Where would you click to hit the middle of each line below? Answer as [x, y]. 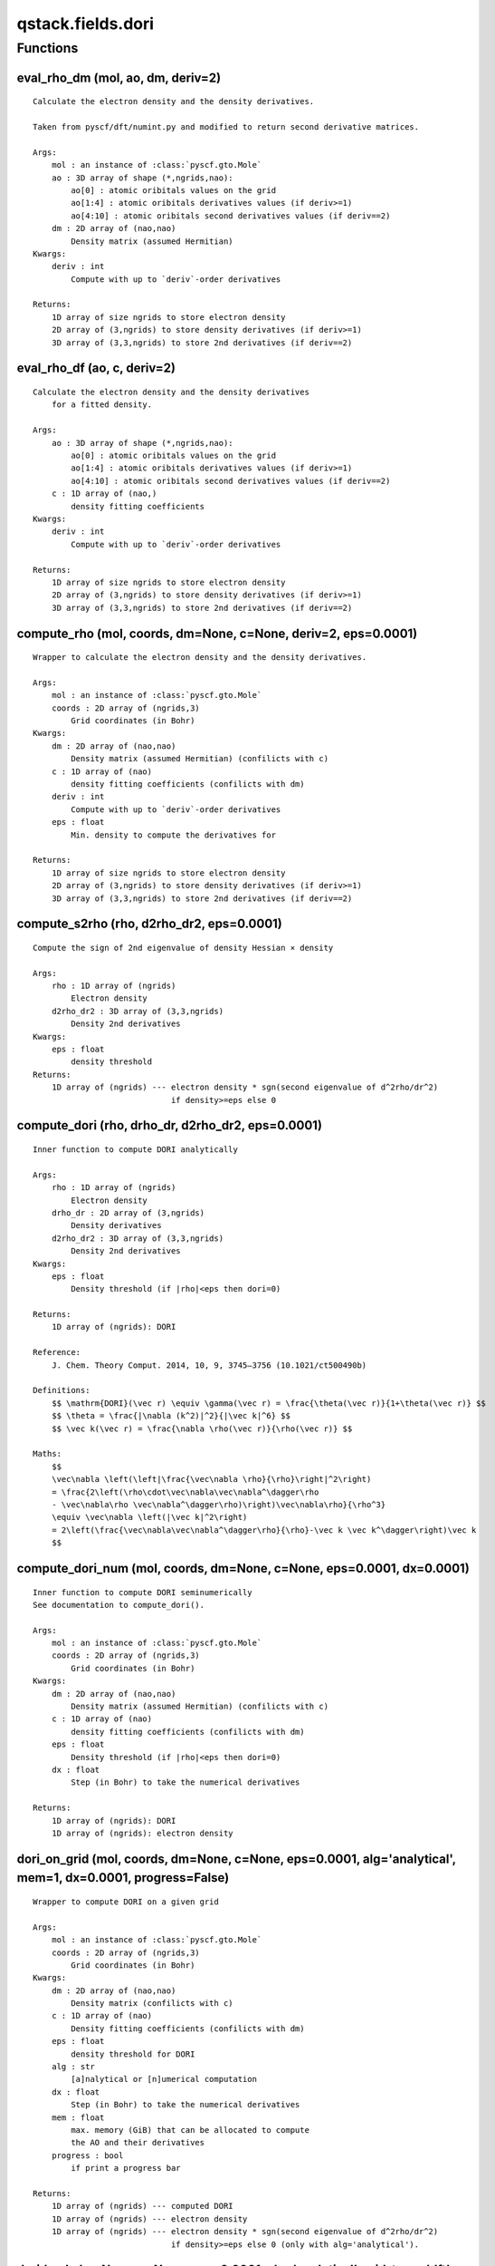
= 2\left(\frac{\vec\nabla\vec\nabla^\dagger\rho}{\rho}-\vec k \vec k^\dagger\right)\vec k [264, 1530]
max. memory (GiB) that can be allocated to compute [190, 2130]
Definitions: [62, 1390]
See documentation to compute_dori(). [119, 1605]
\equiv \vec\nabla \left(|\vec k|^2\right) [149, 1517]
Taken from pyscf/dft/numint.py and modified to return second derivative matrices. [226, 127]
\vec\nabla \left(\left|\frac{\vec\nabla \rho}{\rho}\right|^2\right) [211, 1479]
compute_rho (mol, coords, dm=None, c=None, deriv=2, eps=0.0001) [217, 633]
